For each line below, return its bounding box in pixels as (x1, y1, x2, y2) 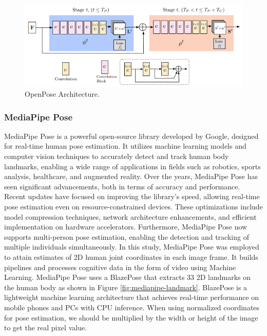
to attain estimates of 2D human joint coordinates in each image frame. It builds (4, 251, 258, 262)
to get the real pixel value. (4, 322, 87, 333)
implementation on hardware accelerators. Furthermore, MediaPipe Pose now (4, 221, 247, 232)
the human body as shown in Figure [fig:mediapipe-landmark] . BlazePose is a (4, 281, 247, 292)
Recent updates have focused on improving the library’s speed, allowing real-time (4, 191, 260, 202)
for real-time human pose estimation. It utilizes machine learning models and (4, 140, 246, 151)
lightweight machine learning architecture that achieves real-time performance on (4, 292, 259, 303)
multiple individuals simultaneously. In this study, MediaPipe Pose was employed (4, 241, 259, 252)
